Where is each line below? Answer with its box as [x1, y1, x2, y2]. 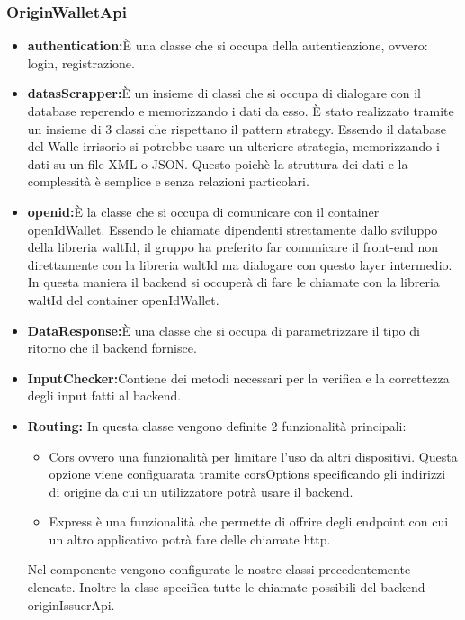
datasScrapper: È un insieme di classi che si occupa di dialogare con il [27, 84, 422, 103]
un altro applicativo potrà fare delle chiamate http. [49, 529, 331, 548]
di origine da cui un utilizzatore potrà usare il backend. [49, 481, 353, 500]
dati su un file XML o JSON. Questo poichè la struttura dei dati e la [27, 154, 408, 173]
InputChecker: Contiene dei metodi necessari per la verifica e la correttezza [27, 368, 450, 387]
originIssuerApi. [27, 595, 115, 614]
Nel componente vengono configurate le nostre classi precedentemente [27, 560, 411, 579]
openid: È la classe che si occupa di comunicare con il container [27, 202, 380, 220]
